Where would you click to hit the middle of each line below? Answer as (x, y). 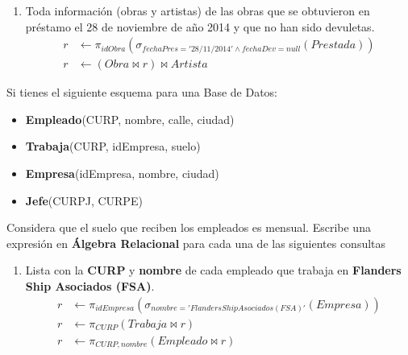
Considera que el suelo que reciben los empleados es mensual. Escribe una (189, 227)
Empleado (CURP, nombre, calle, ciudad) (130, 119)
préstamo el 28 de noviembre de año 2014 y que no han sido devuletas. (200, 26)
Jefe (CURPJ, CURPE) (84, 200)
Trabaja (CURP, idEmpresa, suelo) (113, 146)
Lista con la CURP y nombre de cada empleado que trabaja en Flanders (213, 270)
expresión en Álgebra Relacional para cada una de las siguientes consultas (196, 243)
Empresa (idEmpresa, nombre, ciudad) (122, 173)
